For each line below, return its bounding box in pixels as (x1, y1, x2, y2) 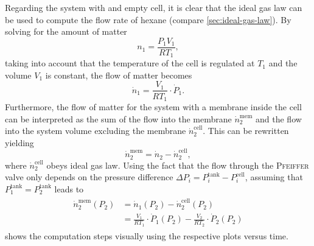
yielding (5, 136, 34, 149)
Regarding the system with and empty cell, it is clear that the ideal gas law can (5, 1, 302, 13)
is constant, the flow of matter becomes (45, 68, 192, 81)
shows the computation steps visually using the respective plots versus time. (5, 229, 288, 242)
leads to (54, 182, 84, 195)
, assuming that (245, 170, 303, 183)
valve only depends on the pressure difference (5, 170, 173, 183)
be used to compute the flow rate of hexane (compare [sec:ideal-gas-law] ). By (5, 13, 291, 26)
